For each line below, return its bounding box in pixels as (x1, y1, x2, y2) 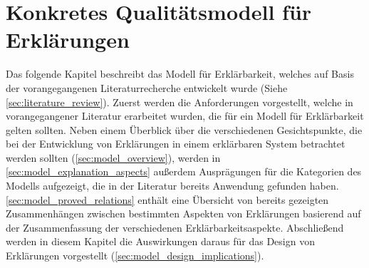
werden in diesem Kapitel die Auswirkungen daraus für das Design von (6, 234, 315, 249)
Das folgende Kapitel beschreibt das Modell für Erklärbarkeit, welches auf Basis (6, 66, 354, 81)
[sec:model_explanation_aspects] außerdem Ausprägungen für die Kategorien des (6, 164, 362, 179)
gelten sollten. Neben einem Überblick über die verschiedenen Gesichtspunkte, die (6, 122, 363, 137)
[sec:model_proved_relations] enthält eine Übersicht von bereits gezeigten (6, 192, 329, 207)
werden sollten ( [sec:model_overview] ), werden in (6, 150, 221, 165)
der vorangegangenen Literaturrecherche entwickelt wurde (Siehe (6, 80, 288, 95)
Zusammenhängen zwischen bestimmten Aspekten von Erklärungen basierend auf (6, 206, 361, 221)
